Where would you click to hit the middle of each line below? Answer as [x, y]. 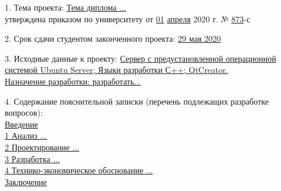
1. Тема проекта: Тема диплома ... [65, 7]
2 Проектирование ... [42, 147]
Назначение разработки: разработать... [73, 81]
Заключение [26, 181]
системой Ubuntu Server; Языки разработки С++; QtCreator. [117, 70]
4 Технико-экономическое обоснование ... [79, 170]
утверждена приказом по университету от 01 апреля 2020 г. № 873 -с [128, 19]
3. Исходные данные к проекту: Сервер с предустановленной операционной [140, 58]
